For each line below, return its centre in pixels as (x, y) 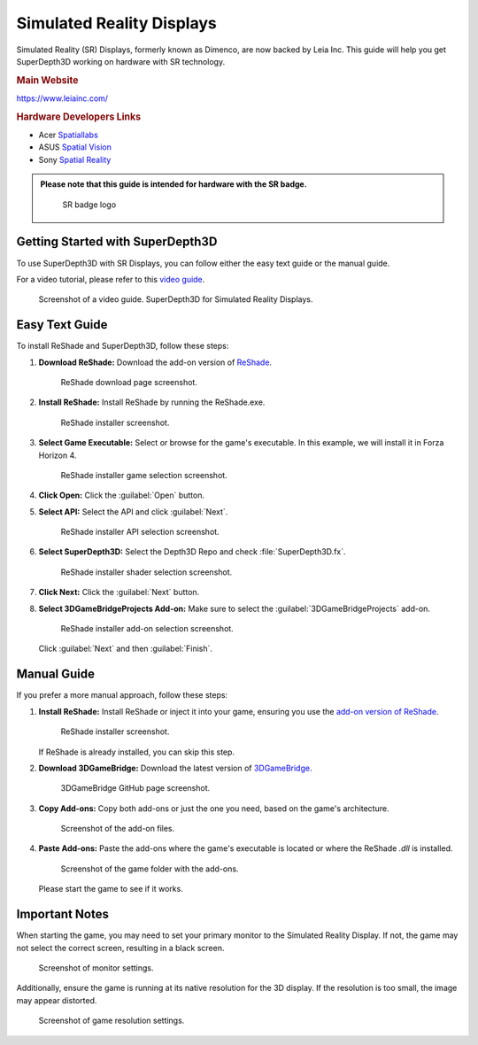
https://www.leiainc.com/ (62, 98)
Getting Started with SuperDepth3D (117, 242)
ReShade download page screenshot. (129, 382)
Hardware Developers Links (79, 117)
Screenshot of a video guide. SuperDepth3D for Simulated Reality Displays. (176, 299)
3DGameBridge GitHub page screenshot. (135, 788)
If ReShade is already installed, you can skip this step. (136, 752)
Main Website (47, 80)
